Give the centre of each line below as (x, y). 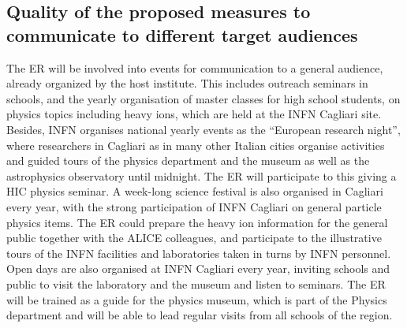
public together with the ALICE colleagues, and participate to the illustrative (194, 238)
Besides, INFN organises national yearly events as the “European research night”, (203, 129)
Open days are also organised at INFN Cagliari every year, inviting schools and (198, 268)
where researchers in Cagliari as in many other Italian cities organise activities (196, 145)
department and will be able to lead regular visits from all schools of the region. (200, 315)
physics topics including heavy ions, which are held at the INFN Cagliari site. (194, 114)
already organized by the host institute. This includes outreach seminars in (187, 83)
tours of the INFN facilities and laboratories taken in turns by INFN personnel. (199, 253)
